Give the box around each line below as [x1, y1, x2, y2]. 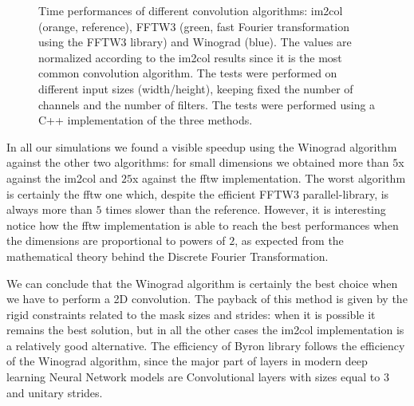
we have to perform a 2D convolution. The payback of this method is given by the [6, 290, 408, 307]
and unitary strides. [6, 384, 103, 400]
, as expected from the [235, 232, 344, 249]
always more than [6, 201, 93, 218]
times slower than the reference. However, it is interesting [105, 201, 386, 218]
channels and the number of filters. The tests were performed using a [38, 96, 376, 112]
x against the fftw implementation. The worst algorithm [132, 169, 406, 186]
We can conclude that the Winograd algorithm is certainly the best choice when [6, 274, 398, 291]
